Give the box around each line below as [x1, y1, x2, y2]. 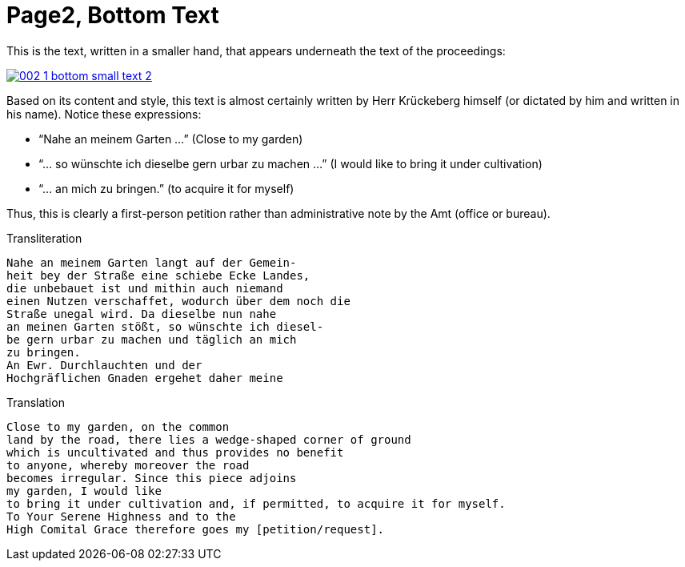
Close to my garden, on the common [6, 420, 230, 433]
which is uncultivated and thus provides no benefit [6, 445, 344, 459]
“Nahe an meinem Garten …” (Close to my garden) [38, 131, 303, 146]
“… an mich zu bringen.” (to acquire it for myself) [38, 181, 294, 195]
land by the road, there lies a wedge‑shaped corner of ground [6, 432, 411, 446]
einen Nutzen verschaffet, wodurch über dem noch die [6, 294, 351, 308]
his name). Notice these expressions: [6, 107, 202, 121]
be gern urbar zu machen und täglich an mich [6, 332, 297, 346]
